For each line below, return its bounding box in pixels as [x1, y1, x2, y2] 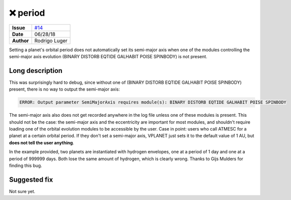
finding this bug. [9, 163, 42, 168]
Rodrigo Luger [34, 37, 68, 44]
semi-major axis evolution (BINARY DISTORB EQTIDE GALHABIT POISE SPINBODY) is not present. [9, 53, 207, 59]
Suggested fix [9, 175, 54, 184]
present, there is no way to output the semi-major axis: [9, 86, 120, 92]
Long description [9, 67, 62, 75]
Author [12, 37, 29, 44]
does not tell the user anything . [9, 139, 74, 145]
